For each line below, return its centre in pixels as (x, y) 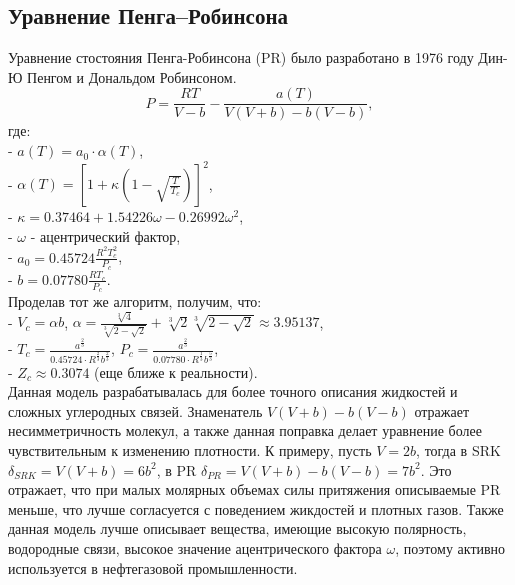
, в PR (176, 469)
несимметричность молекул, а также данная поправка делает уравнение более (245, 430)
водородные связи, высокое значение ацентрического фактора (195, 548)
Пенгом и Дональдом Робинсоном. (132, 76)
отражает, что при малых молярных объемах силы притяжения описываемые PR (254, 489)
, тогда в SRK (458, 450)
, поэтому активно (450, 548)
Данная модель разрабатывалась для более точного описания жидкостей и (233, 391)
